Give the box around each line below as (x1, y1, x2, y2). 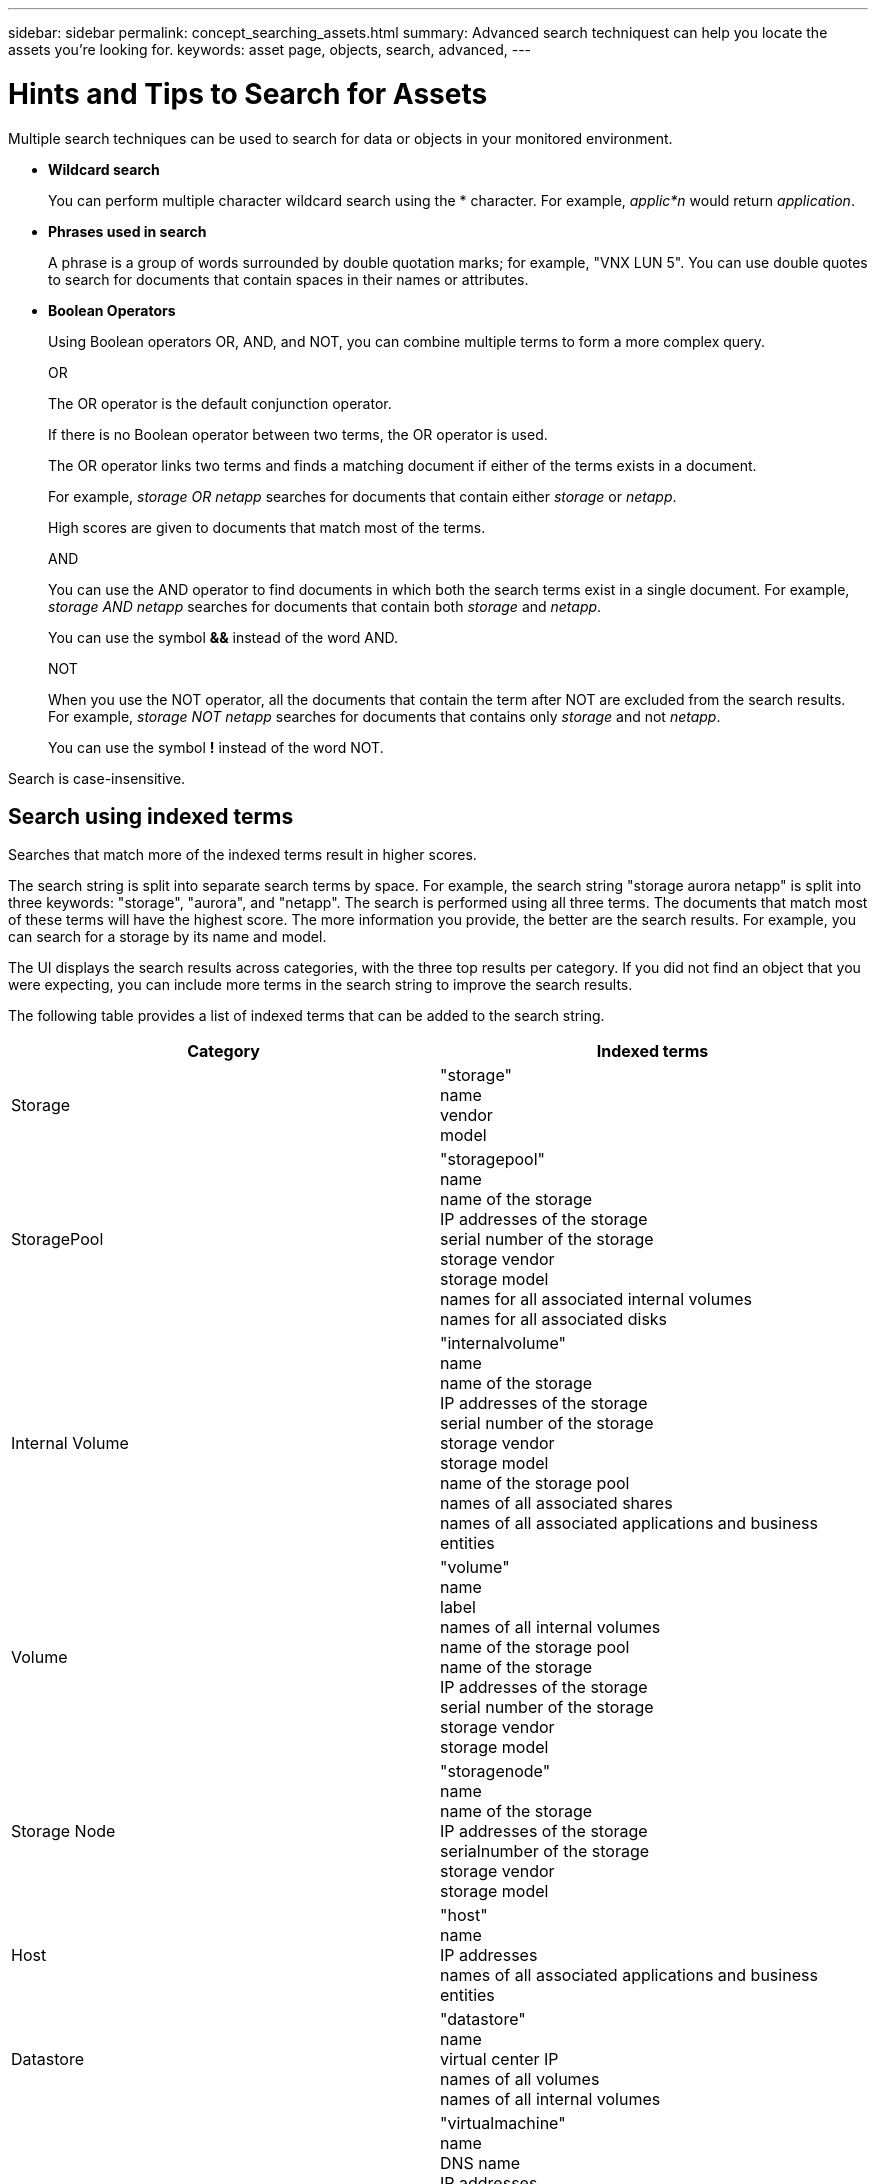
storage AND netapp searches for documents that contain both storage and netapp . (48, 597, 602, 615)
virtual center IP (440, 2049, 559, 2070)
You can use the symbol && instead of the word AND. (48, 628, 399, 646)
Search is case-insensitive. (8, 769, 186, 787)
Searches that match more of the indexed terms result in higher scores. (8, 846, 477, 864)
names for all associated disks (440, 1309, 668, 1330)
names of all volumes (440, 2069, 600, 2090)
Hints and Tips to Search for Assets (8, 76, 488, 111)
